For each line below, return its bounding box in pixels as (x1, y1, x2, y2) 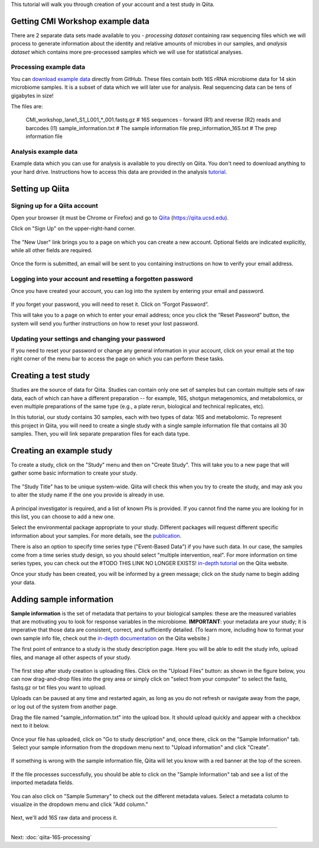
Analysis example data (11, 147, 78, 156)
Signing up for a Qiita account (11, 202, 99, 210)
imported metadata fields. (11, 779, 74, 786)
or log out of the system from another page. (11, 703, 118, 710)
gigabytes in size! (11, 92, 54, 99)
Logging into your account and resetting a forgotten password (11, 275, 193, 283)
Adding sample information (11, 594, 114, 604)
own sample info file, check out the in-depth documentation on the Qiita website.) (11, 634, 210, 641)
